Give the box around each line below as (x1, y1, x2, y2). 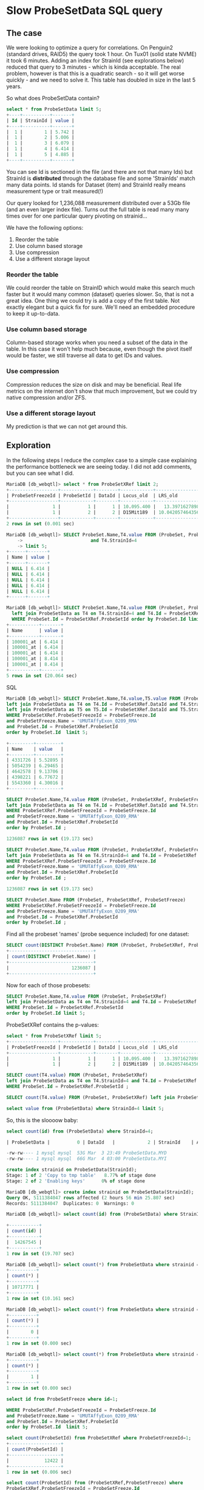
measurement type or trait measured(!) (6, 187, 104, 195)
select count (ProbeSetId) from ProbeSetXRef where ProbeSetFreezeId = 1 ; (6, 1435, 191, 1441)
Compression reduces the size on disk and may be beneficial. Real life (6, 381, 182, 388)
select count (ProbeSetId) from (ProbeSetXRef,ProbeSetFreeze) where (6, 1480, 183, 1486)
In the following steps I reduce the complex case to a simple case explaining (6, 457, 197, 464)
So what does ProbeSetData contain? (6, 95, 100, 102)
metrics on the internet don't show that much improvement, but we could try (6, 387, 197, 395)
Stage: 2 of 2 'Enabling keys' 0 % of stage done (6, 1178, 146, 1184)
